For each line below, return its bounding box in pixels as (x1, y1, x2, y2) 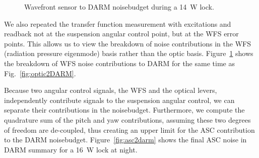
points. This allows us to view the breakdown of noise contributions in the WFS (4, 38, 251, 48)
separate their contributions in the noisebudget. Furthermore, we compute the (4, 104, 245, 115)
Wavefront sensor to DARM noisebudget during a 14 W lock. (24, 2, 214, 12)
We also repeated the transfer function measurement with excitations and (4, 18, 231, 29)
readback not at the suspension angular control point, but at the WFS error (4, 28, 239, 39)
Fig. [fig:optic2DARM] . (4, 68, 76, 78)
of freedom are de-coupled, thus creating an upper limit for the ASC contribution (4, 124, 255, 135)
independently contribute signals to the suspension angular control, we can (4, 94, 235, 105)
